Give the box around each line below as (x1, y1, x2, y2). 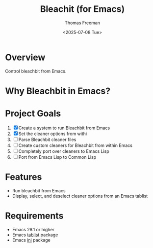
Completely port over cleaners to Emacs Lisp (18, 148, 109, 154)
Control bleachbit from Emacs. (5, 68, 67, 74)
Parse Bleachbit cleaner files (18, 137, 76, 142)
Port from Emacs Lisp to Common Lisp (18, 154, 97, 160)
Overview (5, 52, 46, 63)
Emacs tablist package (12, 232, 58, 238)
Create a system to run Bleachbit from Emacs (18, 125, 110, 131)
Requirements (5, 210, 64, 221)
